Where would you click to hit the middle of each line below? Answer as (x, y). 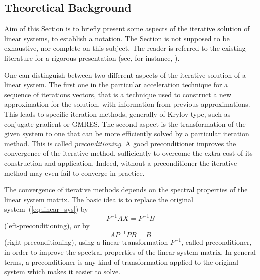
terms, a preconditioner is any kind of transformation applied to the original (121, 262)
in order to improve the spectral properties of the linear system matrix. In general (130, 252)
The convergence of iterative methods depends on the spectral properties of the (126, 190)
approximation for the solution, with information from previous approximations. (127, 104)
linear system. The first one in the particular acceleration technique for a (116, 84)
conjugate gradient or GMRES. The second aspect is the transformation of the (125, 123)
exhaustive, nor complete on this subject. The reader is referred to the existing (125, 48)
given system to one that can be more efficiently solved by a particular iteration (127, 133)
